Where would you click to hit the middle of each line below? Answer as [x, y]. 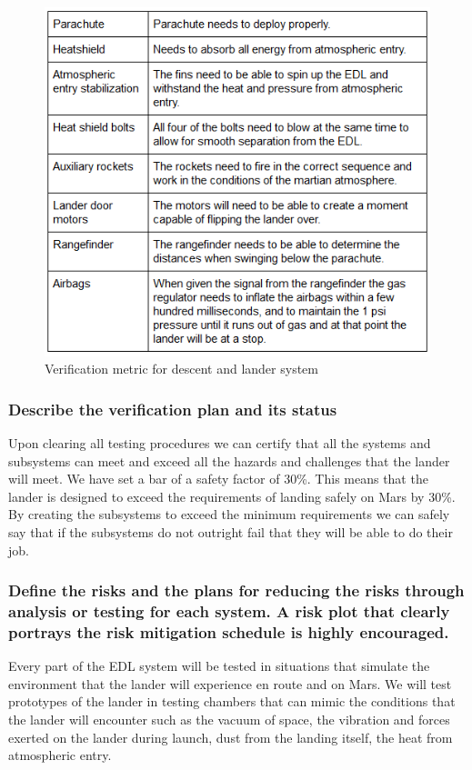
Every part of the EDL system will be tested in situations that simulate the [219, 666]
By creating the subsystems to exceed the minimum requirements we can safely [229, 514]
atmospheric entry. [60, 755]
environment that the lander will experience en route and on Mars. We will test [230, 683]
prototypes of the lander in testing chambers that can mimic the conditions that [232, 701]
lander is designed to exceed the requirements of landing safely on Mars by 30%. [232, 496]
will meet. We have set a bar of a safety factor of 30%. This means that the [218, 479]
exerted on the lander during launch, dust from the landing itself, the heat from [231, 737]
